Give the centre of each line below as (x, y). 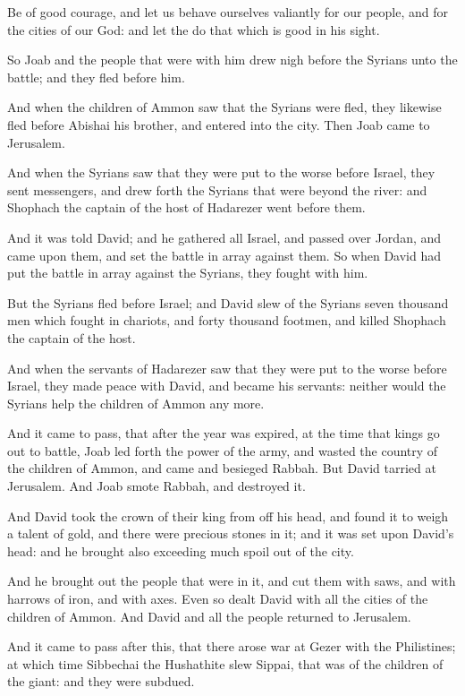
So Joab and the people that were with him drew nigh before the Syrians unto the (232, 60)
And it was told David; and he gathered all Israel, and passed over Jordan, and (224, 237)
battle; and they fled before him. (96, 77)
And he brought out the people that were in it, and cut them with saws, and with (232, 581)
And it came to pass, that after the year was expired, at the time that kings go (224, 433)
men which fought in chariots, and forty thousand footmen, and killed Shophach (227, 320)
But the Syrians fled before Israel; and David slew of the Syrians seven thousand (228, 302)
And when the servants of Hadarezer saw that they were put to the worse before (227, 368)
